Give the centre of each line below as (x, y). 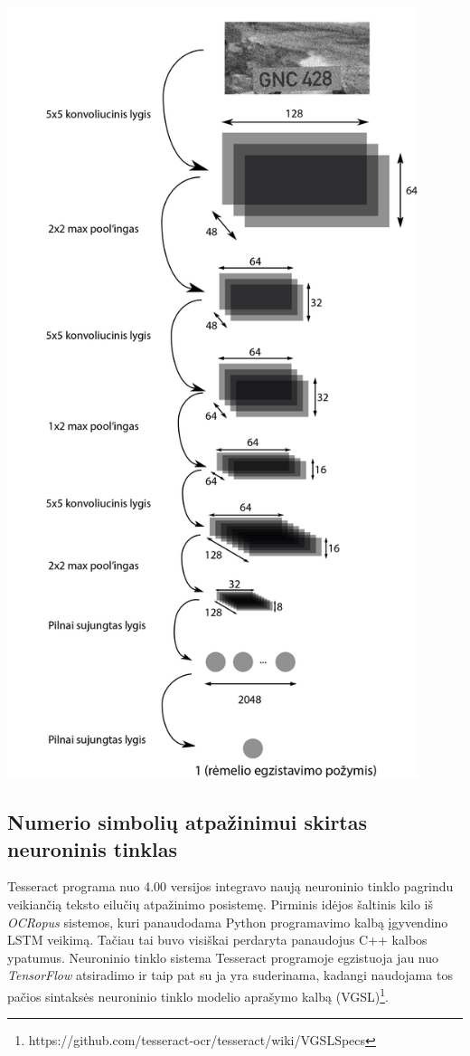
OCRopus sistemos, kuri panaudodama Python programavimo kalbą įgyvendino (228, 922)
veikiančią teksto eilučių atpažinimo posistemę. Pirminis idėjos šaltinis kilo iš (221, 904)
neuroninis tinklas (92, 848)
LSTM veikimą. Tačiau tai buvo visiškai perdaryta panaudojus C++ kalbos (217, 940)
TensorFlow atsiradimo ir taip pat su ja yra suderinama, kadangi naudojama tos (230, 975)
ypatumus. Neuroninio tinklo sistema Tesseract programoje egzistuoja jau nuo (223, 957)
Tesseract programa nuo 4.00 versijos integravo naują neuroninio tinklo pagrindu (230, 886)
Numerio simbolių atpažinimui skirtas (188, 822)
